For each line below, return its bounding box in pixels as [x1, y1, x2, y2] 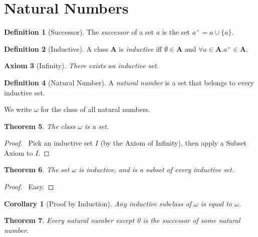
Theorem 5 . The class [4, 121, 76, 131]
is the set [162, 27, 190, 37]
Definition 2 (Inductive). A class [4, 43, 108, 54]
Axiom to [4, 147, 33, 158]
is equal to [200, 198, 232, 208]
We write [4, 104, 32, 114]
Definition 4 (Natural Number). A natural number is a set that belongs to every [4, 77, 254, 87]
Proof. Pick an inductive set [4, 138, 93, 148]
